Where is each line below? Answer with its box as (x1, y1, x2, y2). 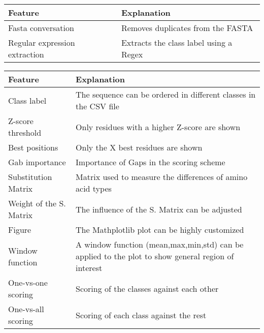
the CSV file (76, 100, 119, 112)
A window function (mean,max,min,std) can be (76, 238, 244, 250)
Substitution (8, 171, 52, 183)
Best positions (8, 141, 58, 153)
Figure (8, 224, 31, 235)
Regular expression (8, 37, 75, 48)
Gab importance (8, 156, 66, 168)
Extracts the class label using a (121, 37, 233, 48)
